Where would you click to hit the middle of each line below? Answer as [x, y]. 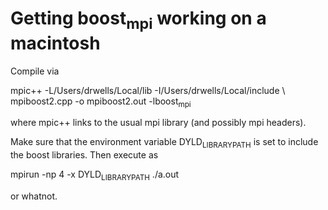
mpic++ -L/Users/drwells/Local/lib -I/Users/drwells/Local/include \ [148, 90]
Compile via [35, 71]
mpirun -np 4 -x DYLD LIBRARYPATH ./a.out [95, 175]
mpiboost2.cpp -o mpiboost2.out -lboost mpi [101, 102]
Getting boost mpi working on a [138, 20]
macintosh [55, 43]
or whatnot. [34, 196]
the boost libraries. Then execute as [84, 155]
